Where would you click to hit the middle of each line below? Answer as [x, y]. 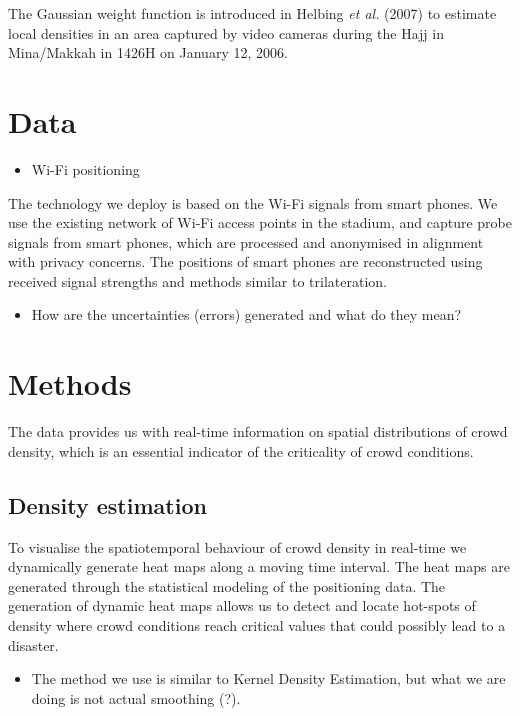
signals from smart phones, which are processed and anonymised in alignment [246, 241]
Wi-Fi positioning [85, 168]
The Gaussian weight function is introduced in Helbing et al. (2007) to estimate [252, 13]
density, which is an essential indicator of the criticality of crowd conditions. [241, 450]
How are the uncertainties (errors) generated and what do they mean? [246, 314]
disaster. [33, 644]
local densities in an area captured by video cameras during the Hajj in [226, 32]
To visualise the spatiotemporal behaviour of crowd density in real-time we [237, 546]
